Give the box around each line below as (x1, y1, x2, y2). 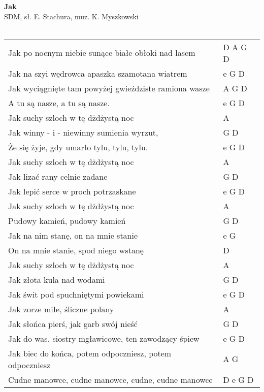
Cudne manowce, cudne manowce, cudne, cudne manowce (8, 373, 213, 385)
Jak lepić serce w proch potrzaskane (8, 185, 136, 197)
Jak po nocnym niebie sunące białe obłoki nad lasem (8, 47, 195, 59)
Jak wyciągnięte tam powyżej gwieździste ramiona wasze (8, 82, 210, 94)
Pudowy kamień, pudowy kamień (8, 214, 126, 226)
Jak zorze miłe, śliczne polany (8, 303, 114, 315)
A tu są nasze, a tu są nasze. (8, 96, 110, 109)
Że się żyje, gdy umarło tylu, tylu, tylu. (8, 141, 148, 153)
